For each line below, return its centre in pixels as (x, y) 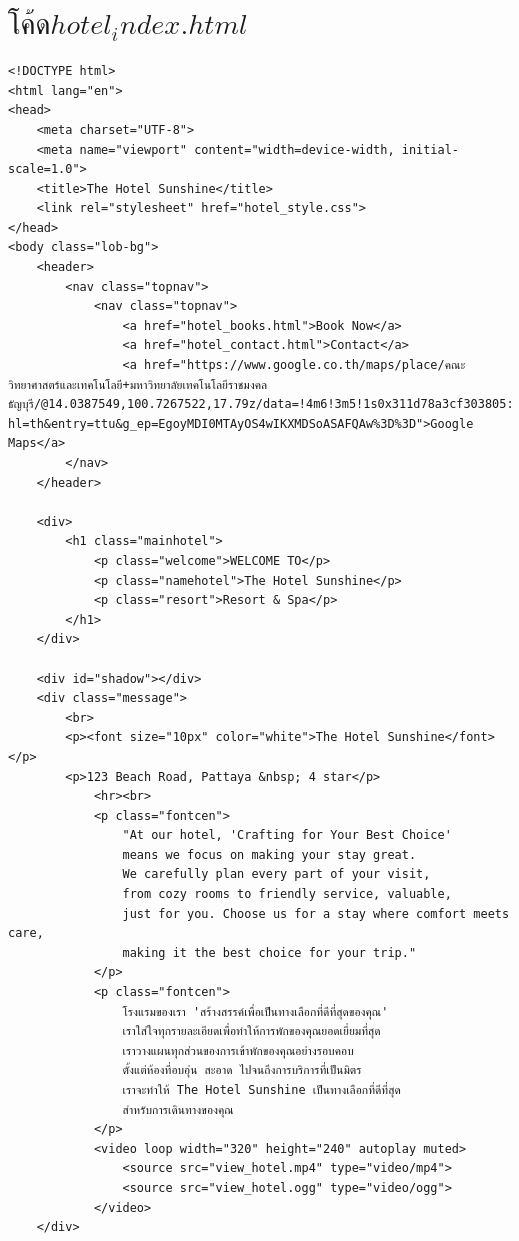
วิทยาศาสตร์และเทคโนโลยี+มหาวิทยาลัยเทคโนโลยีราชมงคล (138, 384)
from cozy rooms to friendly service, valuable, (287, 894)
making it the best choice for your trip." (269, 952)
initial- (430, 149)
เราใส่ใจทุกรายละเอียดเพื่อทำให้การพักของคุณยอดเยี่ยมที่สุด (251, 1031)
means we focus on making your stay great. (269, 854)
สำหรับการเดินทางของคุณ (178, 1109)
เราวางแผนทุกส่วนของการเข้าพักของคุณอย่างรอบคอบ (238, 1050)
